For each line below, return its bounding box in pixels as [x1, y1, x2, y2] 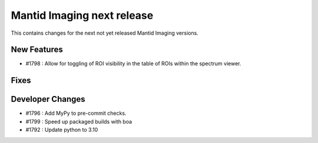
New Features [11, 45, 63, 55]
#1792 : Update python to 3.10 [25, 127, 98, 134]
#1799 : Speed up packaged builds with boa [25, 118, 132, 125]
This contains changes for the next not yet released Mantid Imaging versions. [11, 29, 198, 36]
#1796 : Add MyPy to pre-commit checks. [25, 109, 127, 117]
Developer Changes [11, 94, 85, 104]
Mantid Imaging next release [11, 9, 154, 22]
